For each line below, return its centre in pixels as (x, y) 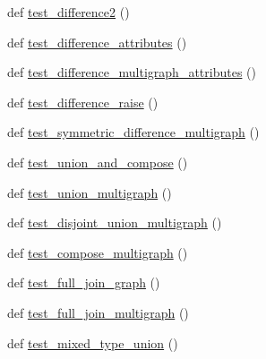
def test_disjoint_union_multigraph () (115, 222)
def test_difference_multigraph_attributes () (132, 72)
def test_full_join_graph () (84, 282)
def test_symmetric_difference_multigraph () (133, 132)
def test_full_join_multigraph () (98, 312)
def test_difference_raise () (83, 102)
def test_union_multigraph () (90, 192)
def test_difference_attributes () (97, 42)
